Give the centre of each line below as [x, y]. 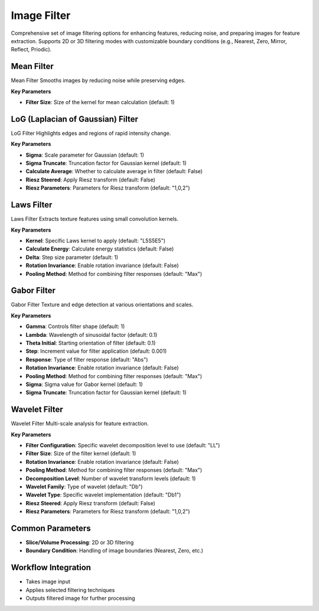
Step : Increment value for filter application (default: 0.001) [96, 351]
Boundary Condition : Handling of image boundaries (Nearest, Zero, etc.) [115, 551]
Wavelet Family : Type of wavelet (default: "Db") [84, 486]
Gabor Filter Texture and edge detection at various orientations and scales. [102, 305]
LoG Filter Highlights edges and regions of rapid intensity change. [91, 133]
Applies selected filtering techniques [70, 590]
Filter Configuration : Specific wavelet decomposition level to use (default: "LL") [123, 446]
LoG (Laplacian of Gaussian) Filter [75, 119]
